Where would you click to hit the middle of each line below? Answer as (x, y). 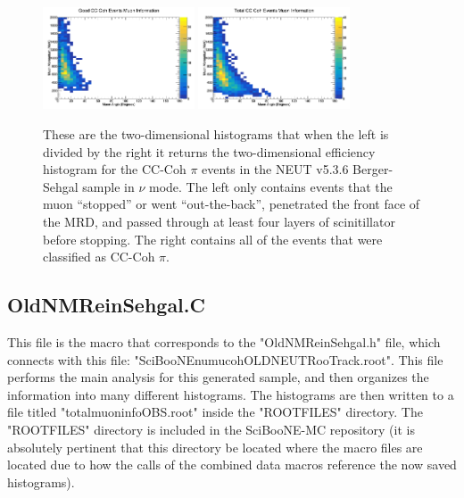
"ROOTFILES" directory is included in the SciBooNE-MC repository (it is (211, 429)
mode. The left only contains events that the (271, 186)
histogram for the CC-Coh (115, 169)
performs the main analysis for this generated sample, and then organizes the (218, 377)
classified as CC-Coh (99, 257)
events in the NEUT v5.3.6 (275, 169)
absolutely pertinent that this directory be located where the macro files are (215, 447)
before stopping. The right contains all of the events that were (213, 239)
